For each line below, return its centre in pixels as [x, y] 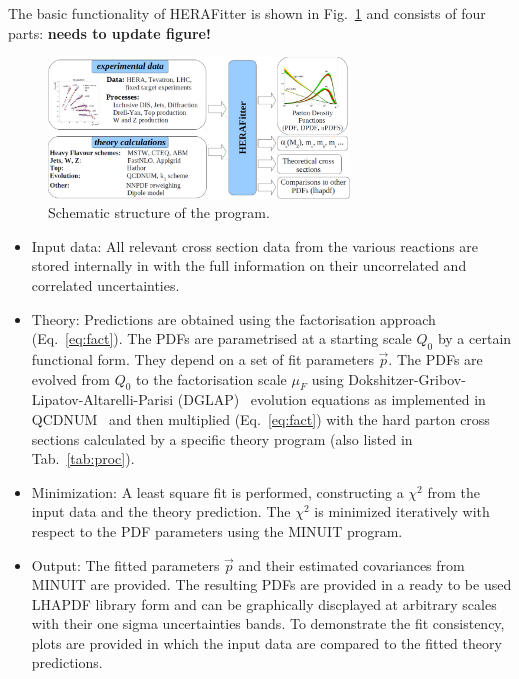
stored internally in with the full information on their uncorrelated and [249, 265]
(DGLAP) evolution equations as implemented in [331, 399]
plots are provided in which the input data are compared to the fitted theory [266, 642]
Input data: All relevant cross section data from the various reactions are [255, 245]
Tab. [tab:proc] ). [83, 458]
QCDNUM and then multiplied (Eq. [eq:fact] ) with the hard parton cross [260, 418]
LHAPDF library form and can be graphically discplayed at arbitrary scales [264, 603]
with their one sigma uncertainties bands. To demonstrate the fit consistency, [268, 623]
